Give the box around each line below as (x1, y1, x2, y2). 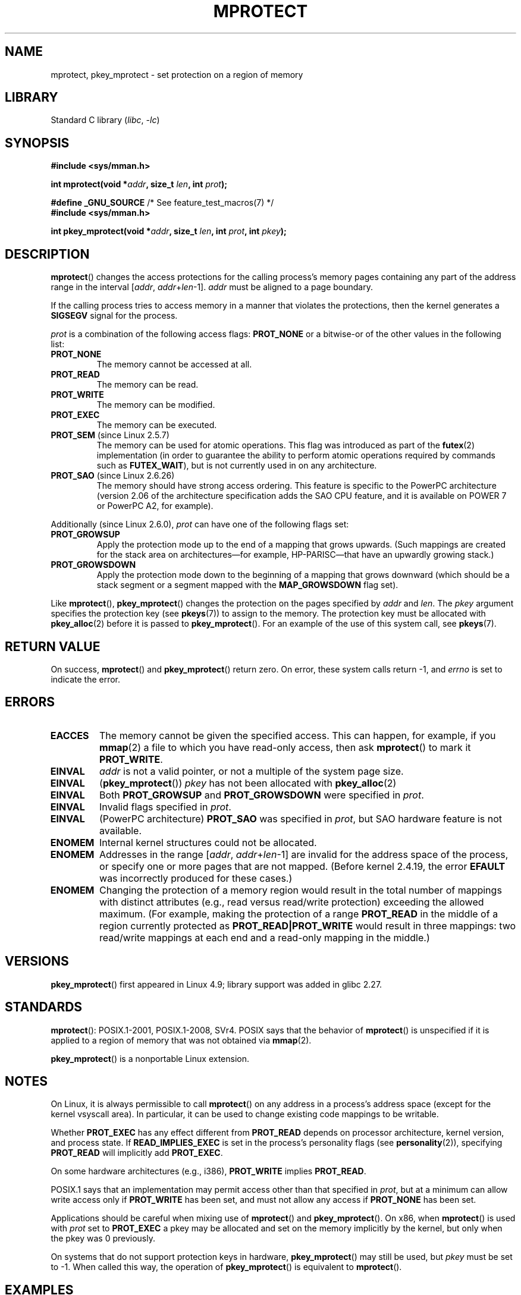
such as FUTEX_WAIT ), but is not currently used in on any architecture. (96, 460, 377, 471)
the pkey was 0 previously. (51, 1233, 155, 1244)
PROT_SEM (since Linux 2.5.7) (51, 430, 170, 441)
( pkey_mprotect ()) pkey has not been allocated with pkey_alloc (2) (99, 777, 397, 789)
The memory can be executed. (96, 420, 217, 430)
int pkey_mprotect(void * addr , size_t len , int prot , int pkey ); (51, 226, 287, 237)
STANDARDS (5, 999, 83, 1015)
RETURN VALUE (5, 639, 101, 654)
